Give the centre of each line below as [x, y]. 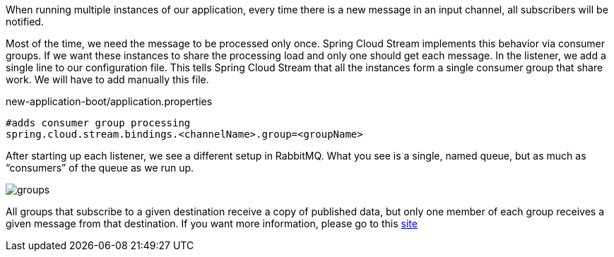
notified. [25, 22]
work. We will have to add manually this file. [107, 79]
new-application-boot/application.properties [109, 101]
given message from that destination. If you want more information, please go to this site [212, 223]
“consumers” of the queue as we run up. [100, 168]
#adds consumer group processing [98, 123]
